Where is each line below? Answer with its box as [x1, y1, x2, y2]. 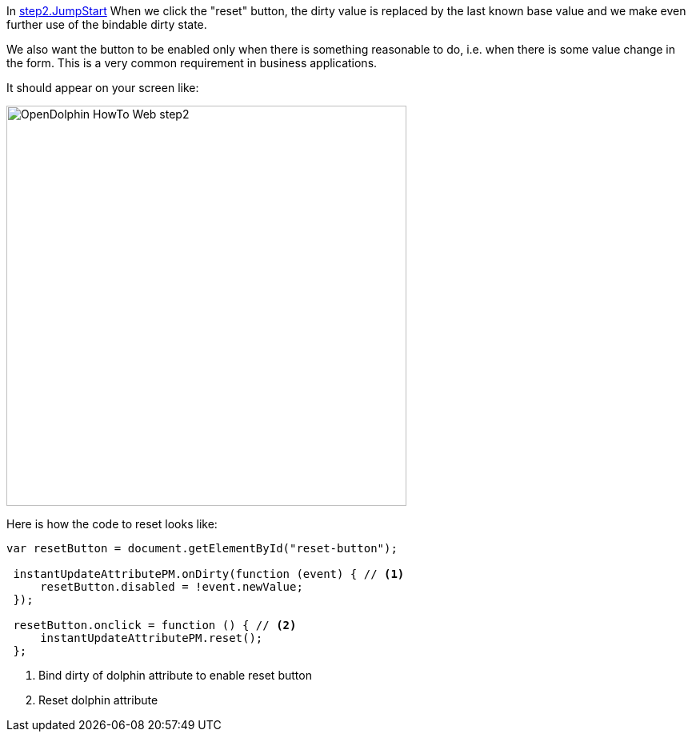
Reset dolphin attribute [38, 693, 158, 707]
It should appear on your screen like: [6, 81, 199, 94]
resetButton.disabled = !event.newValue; [40, 580, 303, 593]
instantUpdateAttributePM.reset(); [40, 632, 263, 644]
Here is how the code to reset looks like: [6, 517, 218, 531]
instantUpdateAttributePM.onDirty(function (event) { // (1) [13, 568, 405, 580]
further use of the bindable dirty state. [6, 18, 207, 31]
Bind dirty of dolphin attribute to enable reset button [38, 668, 312, 682]
